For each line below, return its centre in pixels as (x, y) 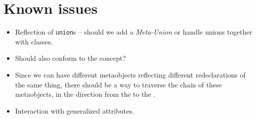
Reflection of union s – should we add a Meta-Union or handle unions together (134, 32)
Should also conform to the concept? (71, 58)
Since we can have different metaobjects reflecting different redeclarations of (130, 74)
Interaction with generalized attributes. (75, 110)
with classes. (34, 41)
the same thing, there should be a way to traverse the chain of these (118, 84)
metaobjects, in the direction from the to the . (85, 94)
